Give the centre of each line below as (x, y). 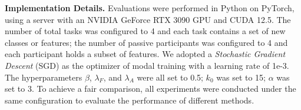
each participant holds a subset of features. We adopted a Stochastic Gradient (145, 54)
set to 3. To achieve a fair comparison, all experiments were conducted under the (150, 89)
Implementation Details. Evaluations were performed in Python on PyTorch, (150, 8)
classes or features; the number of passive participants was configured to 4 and (146, 42)
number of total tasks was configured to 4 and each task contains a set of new (145, 31)
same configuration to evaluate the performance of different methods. (130, 100)
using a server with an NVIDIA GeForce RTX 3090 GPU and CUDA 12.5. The (148, 19)
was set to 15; (241, 77)
